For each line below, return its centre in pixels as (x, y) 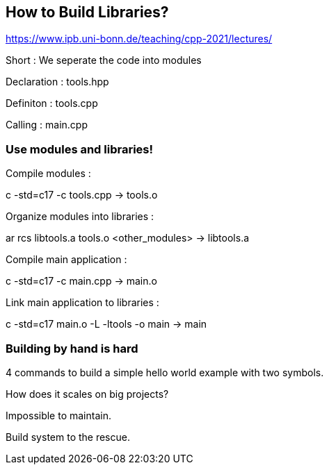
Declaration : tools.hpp (57, 82)
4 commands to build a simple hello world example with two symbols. (165, 372)
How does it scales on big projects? (87, 394)
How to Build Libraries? (87, 12)
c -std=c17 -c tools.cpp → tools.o (82, 195)
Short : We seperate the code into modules (104, 60)
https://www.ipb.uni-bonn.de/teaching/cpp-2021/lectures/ (139, 39)
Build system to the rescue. (68, 437)
